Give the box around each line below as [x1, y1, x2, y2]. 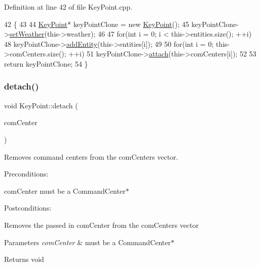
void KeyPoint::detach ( [4, 100, 78, 110]
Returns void [4, 254, 44, 264]
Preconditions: [4, 168, 49, 179]
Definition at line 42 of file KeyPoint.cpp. [4, 2, 132, 12]
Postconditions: [4, 202, 52, 213]
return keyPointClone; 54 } [4, 58, 88, 69]
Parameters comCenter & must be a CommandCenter [4, 237, 171, 247]
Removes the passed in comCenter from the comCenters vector [4, 219, 199, 230]
